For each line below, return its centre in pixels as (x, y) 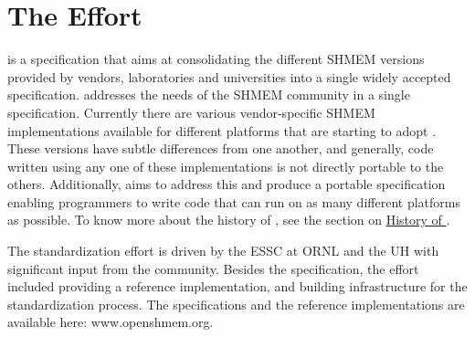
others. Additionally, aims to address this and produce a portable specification (227, 184)
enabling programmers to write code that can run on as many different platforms (234, 201)
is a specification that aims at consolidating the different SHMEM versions (216, 59)
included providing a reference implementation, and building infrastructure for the (237, 286)
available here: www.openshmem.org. (111, 322)
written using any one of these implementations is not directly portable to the (226, 166)
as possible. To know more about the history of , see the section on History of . (229, 220)
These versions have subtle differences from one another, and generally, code (221, 148)
